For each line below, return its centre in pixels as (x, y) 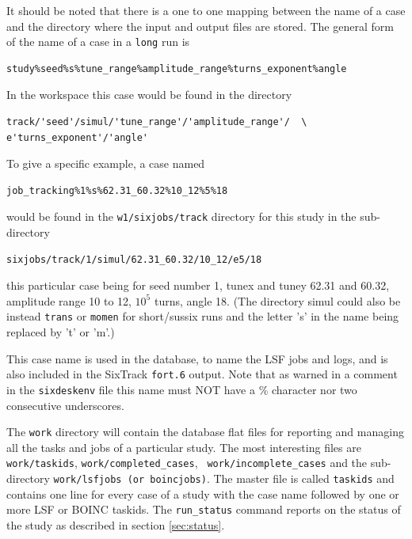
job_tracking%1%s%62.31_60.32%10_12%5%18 (117, 190)
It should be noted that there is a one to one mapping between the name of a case (206, 10)
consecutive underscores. (65, 405)
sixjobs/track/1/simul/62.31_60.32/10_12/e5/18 (134, 259)
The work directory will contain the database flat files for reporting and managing (205, 432)
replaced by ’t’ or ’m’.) (61, 332)
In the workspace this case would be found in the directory (149, 95)
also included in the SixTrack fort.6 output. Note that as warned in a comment (202, 374)
